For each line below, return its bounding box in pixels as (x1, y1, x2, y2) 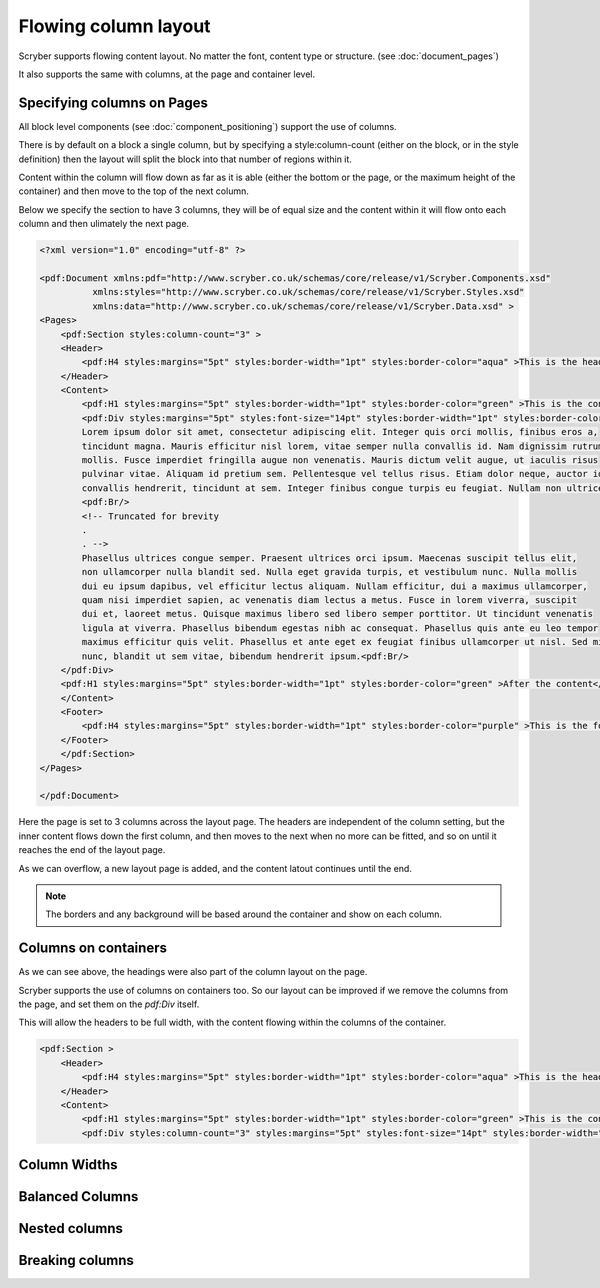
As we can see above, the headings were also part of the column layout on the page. (18, 966, 368, 978)
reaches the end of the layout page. (18, 844, 166, 856)
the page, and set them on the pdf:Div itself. (18, 998, 200, 1010)
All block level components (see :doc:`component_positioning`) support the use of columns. (18, 120, 397, 132)
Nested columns (18, 1220, 124, 1237)
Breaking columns (18, 1252, 135, 1269)
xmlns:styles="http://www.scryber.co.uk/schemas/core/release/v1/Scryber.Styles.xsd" (91, 286, 525, 298)
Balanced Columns (18, 1188, 139, 1205)
